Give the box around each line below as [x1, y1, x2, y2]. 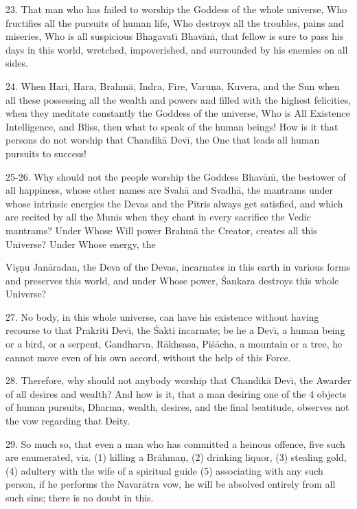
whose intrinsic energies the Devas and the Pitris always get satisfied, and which [5, 196, 343, 210]
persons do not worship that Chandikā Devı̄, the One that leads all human [5, 133, 320, 147]
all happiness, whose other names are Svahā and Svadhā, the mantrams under [5, 183, 333, 197]
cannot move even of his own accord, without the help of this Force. [5, 350, 291, 364]
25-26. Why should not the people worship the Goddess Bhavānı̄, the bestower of [5, 169, 346, 183]
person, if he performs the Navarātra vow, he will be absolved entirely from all [5, 477, 336, 491]
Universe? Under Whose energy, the [5, 236, 156, 251]
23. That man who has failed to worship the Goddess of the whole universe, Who [5, 2, 347, 16]
